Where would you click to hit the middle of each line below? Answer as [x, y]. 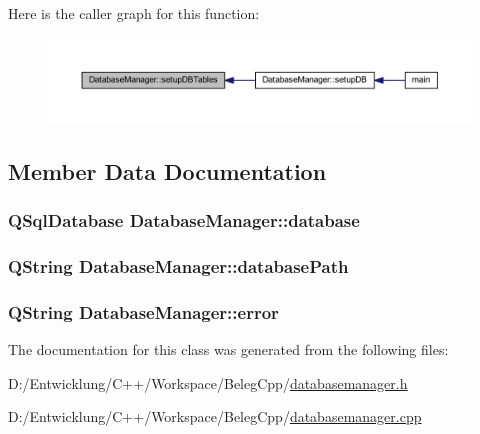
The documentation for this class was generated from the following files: [228, 349]
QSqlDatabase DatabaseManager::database [184, 220]
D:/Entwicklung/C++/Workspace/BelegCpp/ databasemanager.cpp [215, 416]
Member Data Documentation [167, 170]
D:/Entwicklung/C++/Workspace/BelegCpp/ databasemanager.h [208, 382]
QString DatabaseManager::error [143, 311]
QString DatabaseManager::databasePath [178, 266]
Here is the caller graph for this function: [134, 13]
